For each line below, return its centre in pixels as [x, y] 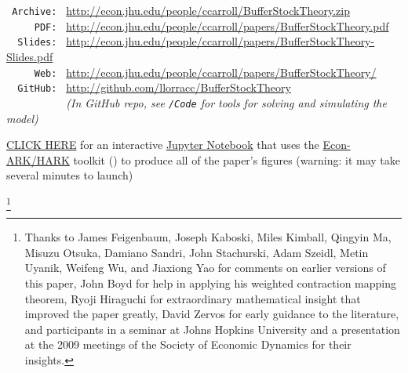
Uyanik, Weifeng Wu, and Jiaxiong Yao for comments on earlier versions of [205, 268]
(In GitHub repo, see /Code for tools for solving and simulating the [226, 102]
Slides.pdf [30, 56]
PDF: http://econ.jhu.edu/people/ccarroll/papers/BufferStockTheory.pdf [211, 25]
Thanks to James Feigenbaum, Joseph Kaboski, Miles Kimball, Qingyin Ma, [208, 237]
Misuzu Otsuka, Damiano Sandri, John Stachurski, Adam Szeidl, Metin [197, 252]
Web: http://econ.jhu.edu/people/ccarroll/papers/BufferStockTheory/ [205, 72]
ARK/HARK [38, 159]
